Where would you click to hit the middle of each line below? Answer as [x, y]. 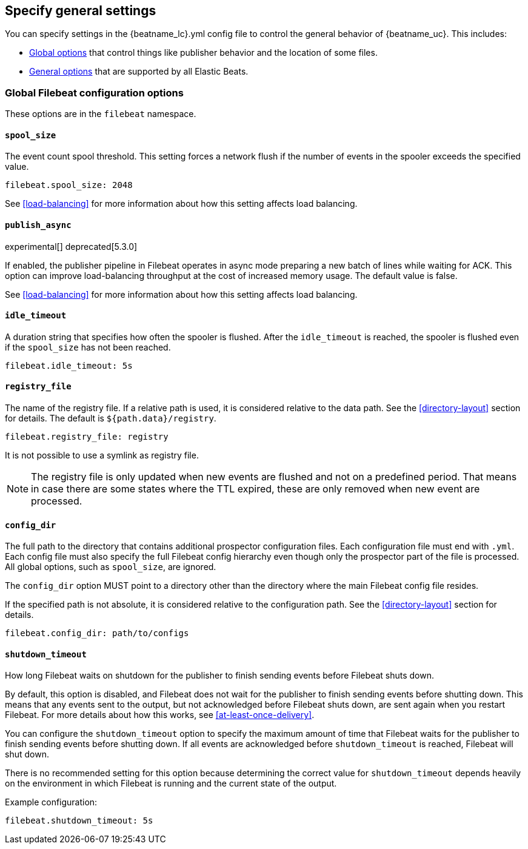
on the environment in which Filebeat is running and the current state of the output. [171, 784]
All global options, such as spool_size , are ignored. [111, 567]
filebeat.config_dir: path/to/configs [97, 633]
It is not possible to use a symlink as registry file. [102, 455]
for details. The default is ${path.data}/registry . [111, 418]
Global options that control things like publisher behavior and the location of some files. [203, 53]
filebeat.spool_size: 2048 [69, 185]
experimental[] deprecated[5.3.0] [71, 246]
